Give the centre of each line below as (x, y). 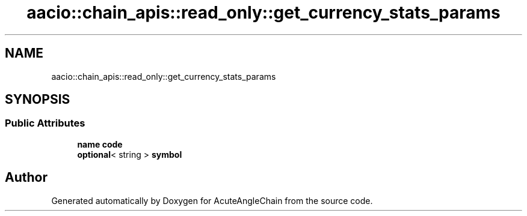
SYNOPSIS (38, 100)
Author (26, 178)
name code (100, 144)
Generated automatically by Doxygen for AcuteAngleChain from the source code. (212, 200)
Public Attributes (45, 123)
